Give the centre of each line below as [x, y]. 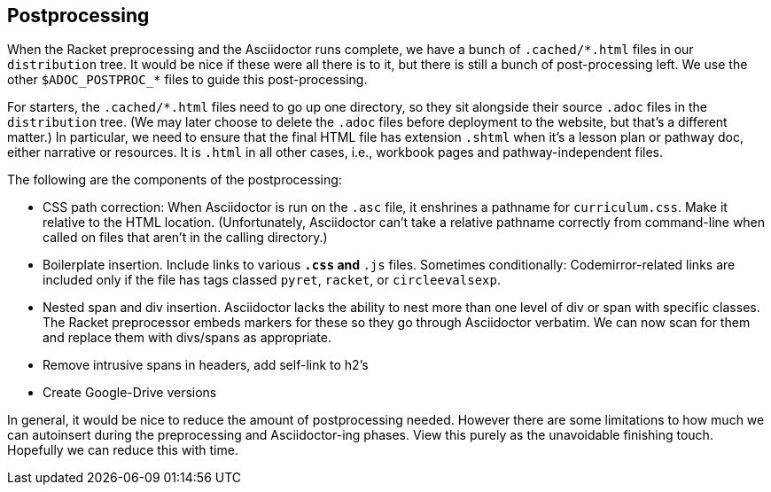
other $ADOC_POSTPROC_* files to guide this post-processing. [187, 80]
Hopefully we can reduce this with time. [123, 450]
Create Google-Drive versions [130, 393]
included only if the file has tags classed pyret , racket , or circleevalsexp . [272, 280]
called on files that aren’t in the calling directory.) [185, 238]
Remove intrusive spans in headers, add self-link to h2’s [206, 365]
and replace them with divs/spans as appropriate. [187, 338]
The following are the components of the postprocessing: [175, 180]
